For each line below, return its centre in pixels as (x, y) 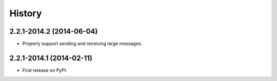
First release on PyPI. (45, 70)
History (26, 13)
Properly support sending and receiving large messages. (82, 44)
